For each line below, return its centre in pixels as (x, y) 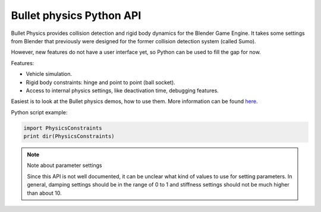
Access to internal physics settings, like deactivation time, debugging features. (122, 90)
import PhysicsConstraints (63, 128)
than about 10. (44, 193)
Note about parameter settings (64, 165)
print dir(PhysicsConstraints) (69, 136)
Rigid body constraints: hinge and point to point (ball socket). (100, 82)
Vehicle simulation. (49, 74)
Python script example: (39, 112)
